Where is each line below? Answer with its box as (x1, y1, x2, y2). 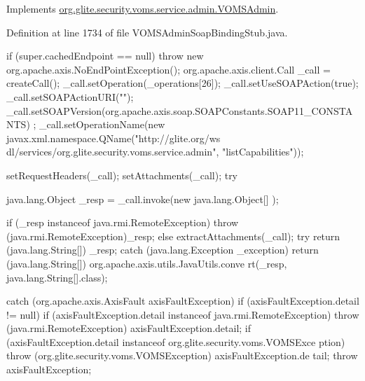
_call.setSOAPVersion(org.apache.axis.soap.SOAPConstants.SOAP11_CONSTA (6, 103, 353, 118)
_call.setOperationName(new (39, 117, 165, 132)
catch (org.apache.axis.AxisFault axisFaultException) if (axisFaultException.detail (6, 293, 359, 308)
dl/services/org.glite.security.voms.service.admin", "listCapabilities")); (6, 144, 304, 159)
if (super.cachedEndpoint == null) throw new (6, 48, 204, 63)
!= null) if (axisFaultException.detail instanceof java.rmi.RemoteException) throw (6, 307, 359, 321)
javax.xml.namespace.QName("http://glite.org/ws (6, 130, 221, 145)
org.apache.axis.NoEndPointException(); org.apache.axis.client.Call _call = (6, 62, 331, 76)
